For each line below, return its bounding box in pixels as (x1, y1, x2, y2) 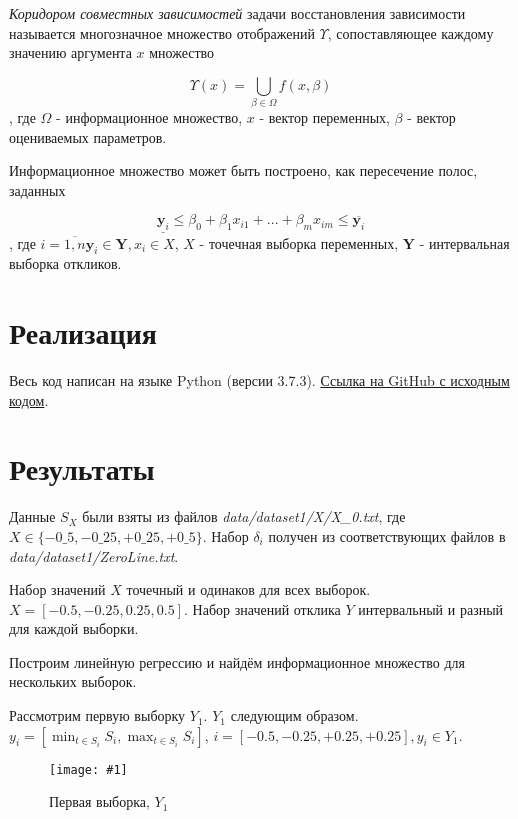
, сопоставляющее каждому (327, 22, 494, 43)
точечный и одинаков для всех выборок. (126, 579, 371, 600)
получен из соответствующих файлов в (268, 525, 506, 546)
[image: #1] (49, 762, 128, 777)
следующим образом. (230, 705, 359, 726)
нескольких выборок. (9, 671, 137, 692)
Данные (9, 506, 56, 527)
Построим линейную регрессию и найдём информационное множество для (9, 651, 465, 672)
